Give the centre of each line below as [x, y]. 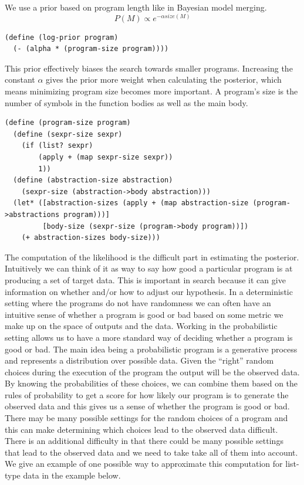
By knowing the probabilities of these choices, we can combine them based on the [151, 383]
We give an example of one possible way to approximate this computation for [144, 464]
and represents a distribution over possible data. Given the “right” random [139, 360]
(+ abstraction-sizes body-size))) [91, 238]
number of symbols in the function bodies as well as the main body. [126, 102]
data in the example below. [72, 475]
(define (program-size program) [68, 123]
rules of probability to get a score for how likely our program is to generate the [147, 394]
